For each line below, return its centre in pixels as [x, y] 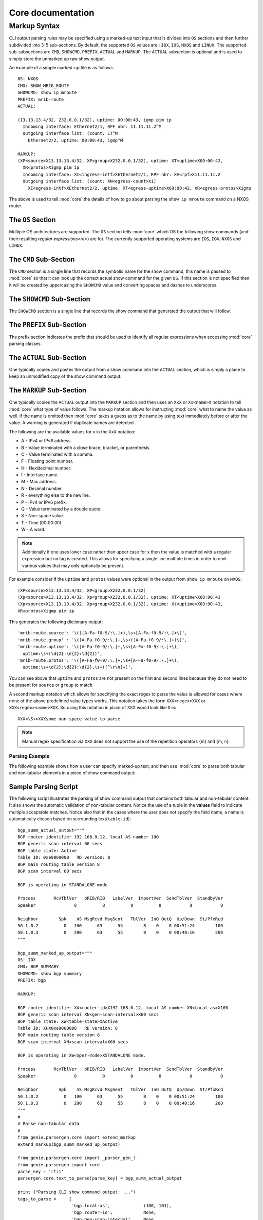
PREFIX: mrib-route [41, 99]
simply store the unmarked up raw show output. [57, 59]
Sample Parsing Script [43, 786]
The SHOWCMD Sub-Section [49, 299]
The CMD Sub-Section [42, 259]
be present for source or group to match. [51, 685]
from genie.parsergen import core [59, 1165]
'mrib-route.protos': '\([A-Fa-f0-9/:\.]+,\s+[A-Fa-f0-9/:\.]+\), [99, 661]
